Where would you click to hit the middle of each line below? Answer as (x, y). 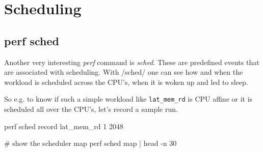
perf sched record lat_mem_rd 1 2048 (64, 126)
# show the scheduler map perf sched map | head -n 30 (90, 143)
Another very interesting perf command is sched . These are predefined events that (132, 62)
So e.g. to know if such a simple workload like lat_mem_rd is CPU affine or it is (128, 99)
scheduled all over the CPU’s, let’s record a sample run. (91, 109)
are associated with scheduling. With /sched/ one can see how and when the (124, 72)
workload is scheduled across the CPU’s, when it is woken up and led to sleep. (126, 82)
